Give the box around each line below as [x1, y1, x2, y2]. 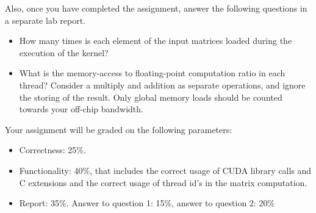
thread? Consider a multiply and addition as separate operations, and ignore [19, 78, 306, 91]
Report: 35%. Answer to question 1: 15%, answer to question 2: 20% [19, 197, 275, 209]
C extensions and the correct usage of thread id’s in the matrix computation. [19, 176, 307, 189]
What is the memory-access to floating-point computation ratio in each [19, 67, 285, 79]
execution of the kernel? [19, 46, 109, 59]
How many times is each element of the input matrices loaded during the [19, 34, 292, 47]
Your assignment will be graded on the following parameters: [5, 123, 232, 135]
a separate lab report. [5, 13, 86, 26]
